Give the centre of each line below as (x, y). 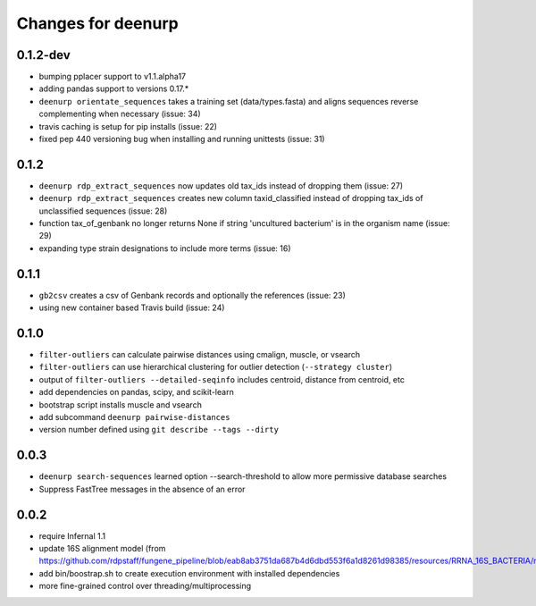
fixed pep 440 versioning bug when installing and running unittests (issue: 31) (182, 139)
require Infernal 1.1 (72, 535)
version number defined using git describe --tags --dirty (159, 430)
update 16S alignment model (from (102, 549)
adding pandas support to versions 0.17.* (114, 88)
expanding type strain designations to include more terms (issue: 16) (165, 248)
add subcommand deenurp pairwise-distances (134, 417)
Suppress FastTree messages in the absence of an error (142, 489)
